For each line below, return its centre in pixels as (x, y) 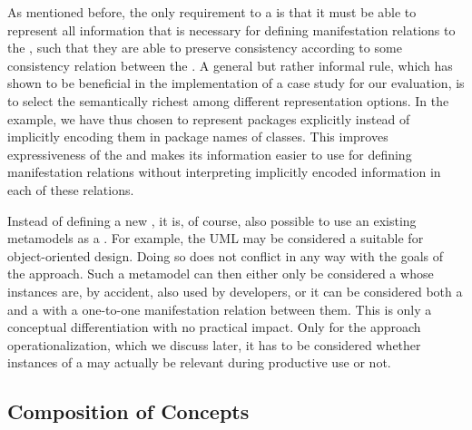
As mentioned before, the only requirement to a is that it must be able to (212, 12)
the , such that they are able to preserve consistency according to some (205, 48)
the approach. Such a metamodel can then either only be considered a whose (221, 274)
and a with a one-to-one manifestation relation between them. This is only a (220, 309)
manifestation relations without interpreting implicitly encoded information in (224, 172)
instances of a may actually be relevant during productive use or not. (199, 362)
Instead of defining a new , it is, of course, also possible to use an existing (212, 220)
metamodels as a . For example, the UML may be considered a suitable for (216, 238)
